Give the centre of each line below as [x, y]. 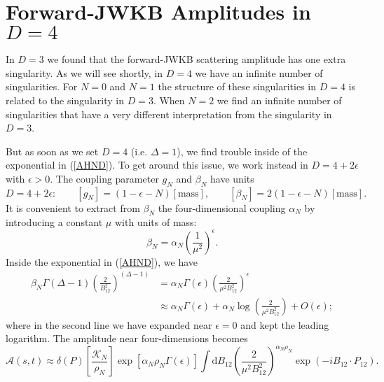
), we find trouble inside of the [242, 151]
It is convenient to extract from [73, 207]
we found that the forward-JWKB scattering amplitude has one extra [197, 59]
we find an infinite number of [279, 100]
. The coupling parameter [104, 178]
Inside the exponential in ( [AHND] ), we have [102, 261]
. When [169, 100]
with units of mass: [156, 222]
